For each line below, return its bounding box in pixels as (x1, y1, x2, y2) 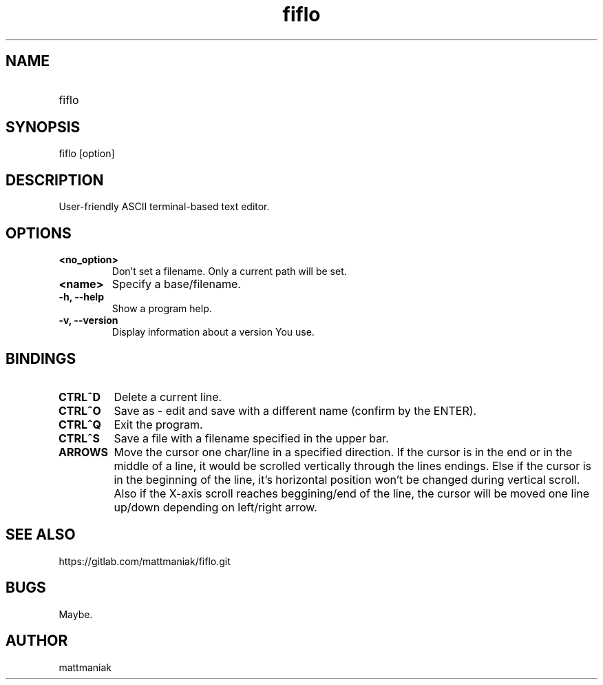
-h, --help (59, 291, 104, 303)
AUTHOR (6, 632, 68, 650)
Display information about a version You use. (112, 326, 315, 338)
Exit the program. (114, 417, 203, 431)
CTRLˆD (59, 389, 101, 404)
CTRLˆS (59, 431, 100, 445)
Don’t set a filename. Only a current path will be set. (112, 265, 347, 278)
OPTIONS (6, 224, 72, 242)
